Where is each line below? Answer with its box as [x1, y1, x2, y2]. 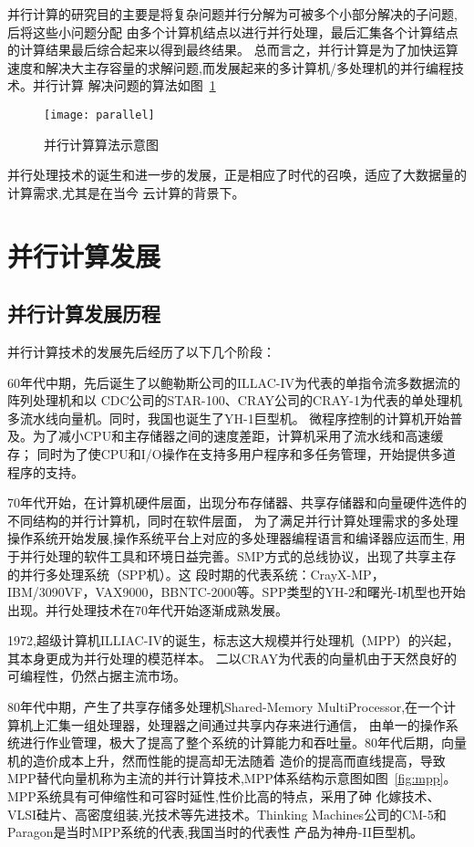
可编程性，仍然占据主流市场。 [7, 666, 186, 685]
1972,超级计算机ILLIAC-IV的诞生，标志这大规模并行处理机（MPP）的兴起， [7, 631, 459, 650]
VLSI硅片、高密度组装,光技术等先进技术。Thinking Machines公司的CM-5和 [7, 804, 447, 823]
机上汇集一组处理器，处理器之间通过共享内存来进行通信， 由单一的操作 [19, 715, 446, 734]
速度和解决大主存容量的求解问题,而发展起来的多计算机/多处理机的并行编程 [7, 58, 451, 77]
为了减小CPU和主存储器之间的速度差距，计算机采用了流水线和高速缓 [32, 426, 444, 445]
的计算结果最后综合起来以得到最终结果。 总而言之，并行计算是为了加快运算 [7, 40, 459, 59]
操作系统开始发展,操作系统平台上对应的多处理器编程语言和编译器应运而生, [7, 528, 448, 548]
